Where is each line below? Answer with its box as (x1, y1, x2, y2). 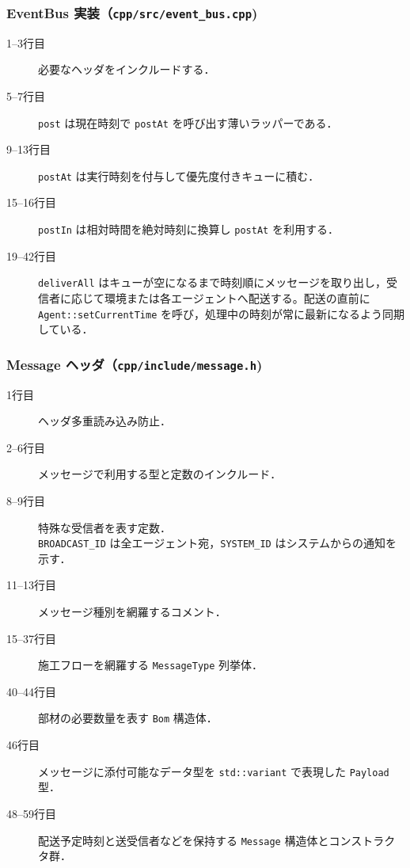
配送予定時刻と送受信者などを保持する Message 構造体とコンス (38, 832, 363, 848)
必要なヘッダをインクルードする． (38, 61, 215, 78)
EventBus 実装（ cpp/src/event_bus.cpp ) (6, 2, 258, 22)
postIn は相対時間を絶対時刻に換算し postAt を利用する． (38, 221, 339, 238)
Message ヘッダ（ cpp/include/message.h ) (6, 354, 263, 374)
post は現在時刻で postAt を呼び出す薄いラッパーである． (38, 114, 338, 131)
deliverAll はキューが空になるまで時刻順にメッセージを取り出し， (38, 274, 386, 291)
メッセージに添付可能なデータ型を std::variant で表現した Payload (38, 763, 389, 779)
